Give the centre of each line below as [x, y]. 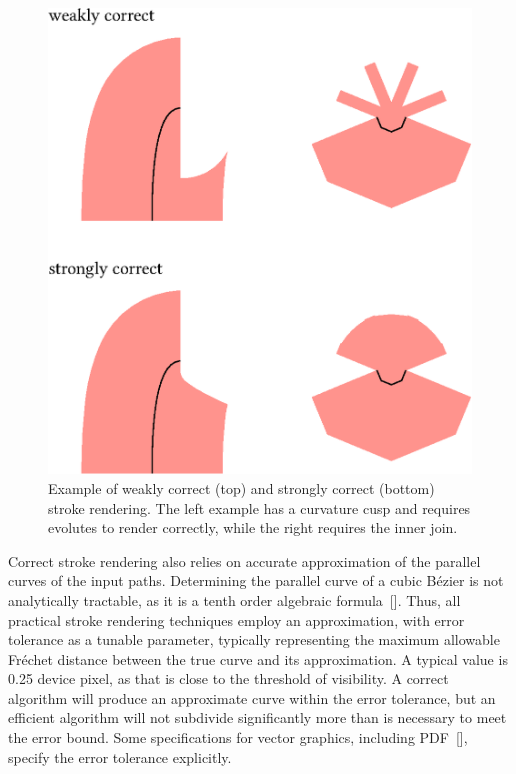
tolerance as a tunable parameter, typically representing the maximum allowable [254, 639]
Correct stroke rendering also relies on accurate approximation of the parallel [244, 560]
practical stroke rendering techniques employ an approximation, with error [236, 619]
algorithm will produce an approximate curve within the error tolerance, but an [252, 697]
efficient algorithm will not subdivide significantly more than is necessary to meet [257, 717]
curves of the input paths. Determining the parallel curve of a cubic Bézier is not [256, 580]
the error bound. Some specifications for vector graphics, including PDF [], [238, 737]
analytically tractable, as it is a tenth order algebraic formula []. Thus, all [234, 599]
